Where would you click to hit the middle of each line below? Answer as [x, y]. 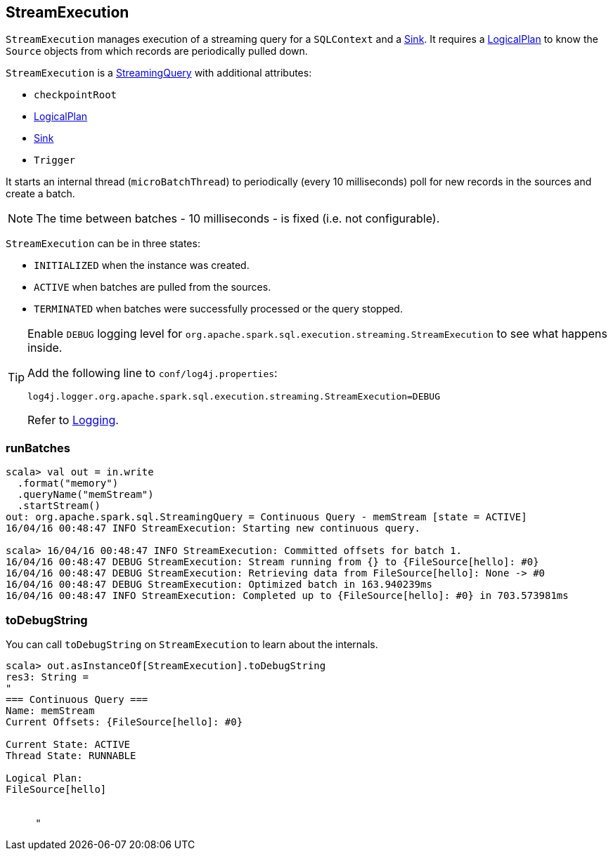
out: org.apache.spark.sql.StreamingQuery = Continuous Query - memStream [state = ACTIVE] [266, 517]
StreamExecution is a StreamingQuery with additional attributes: [159, 73]
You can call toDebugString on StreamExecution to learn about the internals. [192, 644]
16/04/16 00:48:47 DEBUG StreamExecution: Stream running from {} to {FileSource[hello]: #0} [272, 562]
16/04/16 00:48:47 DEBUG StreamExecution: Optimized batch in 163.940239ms [219, 585]
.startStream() [59, 506]
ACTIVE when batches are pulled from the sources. [153, 287]
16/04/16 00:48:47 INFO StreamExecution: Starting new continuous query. [213, 528]
